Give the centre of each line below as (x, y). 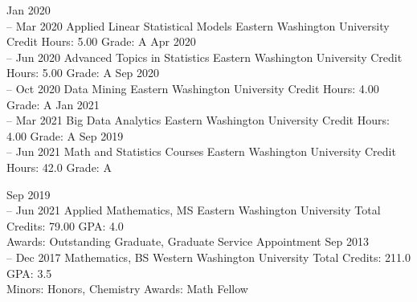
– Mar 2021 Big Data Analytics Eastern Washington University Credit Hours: (198, 120)
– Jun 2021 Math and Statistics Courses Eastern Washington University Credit (201, 151)
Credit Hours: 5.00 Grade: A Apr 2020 (101, 41)
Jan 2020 (29, 10)
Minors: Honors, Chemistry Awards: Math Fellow (127, 289)
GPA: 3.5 (29, 273)
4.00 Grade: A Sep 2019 (65, 135)
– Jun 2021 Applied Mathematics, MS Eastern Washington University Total (194, 210)
